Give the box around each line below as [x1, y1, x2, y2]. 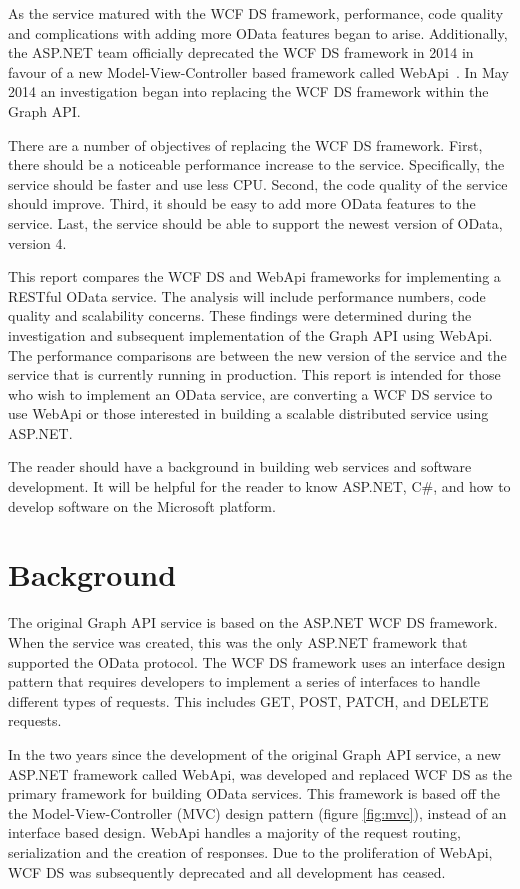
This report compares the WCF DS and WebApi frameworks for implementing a [8, 266, 501, 287]
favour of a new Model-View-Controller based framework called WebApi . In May [8, 61, 509, 82]
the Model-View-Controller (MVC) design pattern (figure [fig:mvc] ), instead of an [8, 802, 507, 823]
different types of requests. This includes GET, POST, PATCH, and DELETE [8, 690, 489, 711]
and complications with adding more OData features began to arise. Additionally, [8, 22, 508, 43]
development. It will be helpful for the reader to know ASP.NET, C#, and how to [8, 476, 511, 497]
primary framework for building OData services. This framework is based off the [8, 783, 501, 804]
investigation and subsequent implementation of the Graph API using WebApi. [8, 324, 493, 345]
